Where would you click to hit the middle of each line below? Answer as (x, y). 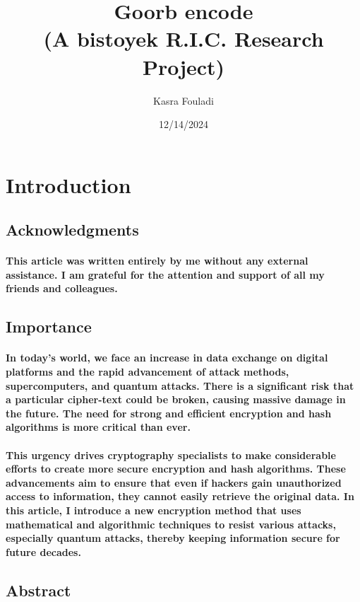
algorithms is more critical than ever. (98, 427)
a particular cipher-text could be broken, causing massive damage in (176, 399)
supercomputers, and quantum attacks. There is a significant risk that (180, 385)
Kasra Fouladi (184, 100)
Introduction (68, 184)
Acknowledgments (72, 230)
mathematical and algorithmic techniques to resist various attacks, (171, 524)
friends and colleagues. (62, 288)
